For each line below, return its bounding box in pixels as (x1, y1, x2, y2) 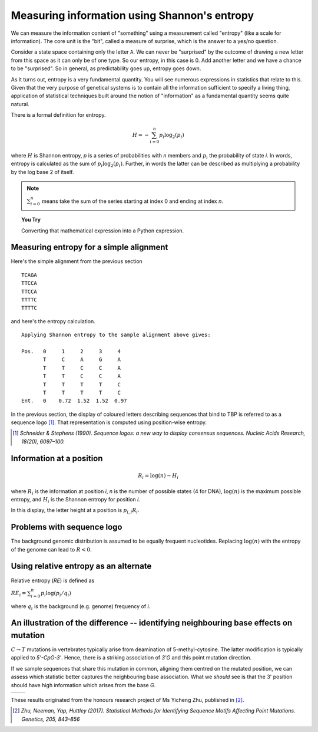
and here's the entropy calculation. (11, 317, 95, 324)
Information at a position (11, 453, 103, 463)
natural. (11, 100, 29, 107)
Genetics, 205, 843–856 (21, 715, 80, 723)
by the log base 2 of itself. (11, 168, 74, 175)
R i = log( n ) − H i (137, 472, 179, 480)
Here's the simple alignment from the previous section (11, 258, 143, 265)
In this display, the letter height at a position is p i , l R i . (11, 507, 140, 516)
